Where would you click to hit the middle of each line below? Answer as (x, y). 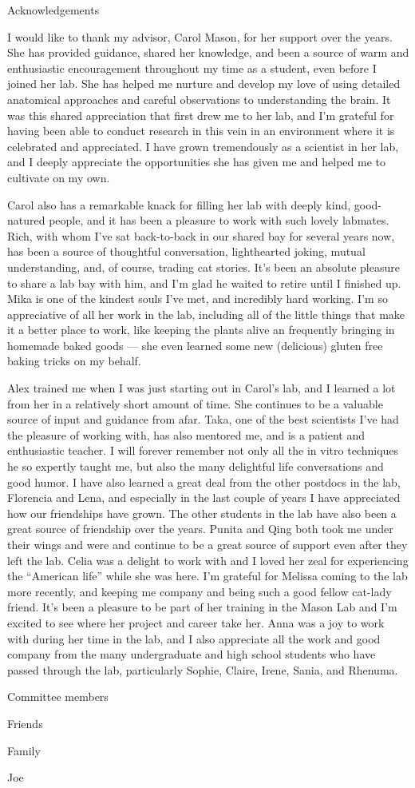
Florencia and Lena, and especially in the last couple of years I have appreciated (204, 497)
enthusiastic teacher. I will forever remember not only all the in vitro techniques (203, 450)
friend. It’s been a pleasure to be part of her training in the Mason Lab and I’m (202, 607)
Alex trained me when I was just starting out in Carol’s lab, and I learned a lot (202, 388)
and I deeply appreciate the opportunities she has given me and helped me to (196, 162)
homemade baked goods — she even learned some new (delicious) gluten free (195, 345)
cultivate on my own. (59, 177)
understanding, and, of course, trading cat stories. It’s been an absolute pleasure (204, 267)
